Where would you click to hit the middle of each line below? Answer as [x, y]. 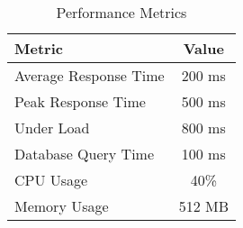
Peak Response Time [80, 101]
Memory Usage [62, 206]
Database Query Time [85, 154]
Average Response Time [90, 75]
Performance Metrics [121, 12]
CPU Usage [51, 180]
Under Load [52, 128]
